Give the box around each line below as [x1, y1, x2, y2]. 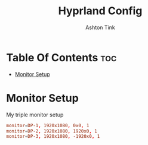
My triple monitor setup [6, 111, 64, 118]
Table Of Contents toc [6, 51, 117, 64]
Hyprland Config [58, 4, 143, 18]
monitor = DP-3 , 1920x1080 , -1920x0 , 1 [6, 134, 100, 140]
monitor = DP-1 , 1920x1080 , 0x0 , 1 [6, 122, 90, 128]
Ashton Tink [85, 24, 115, 31]
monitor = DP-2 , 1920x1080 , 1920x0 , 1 [6, 128, 97, 134]
